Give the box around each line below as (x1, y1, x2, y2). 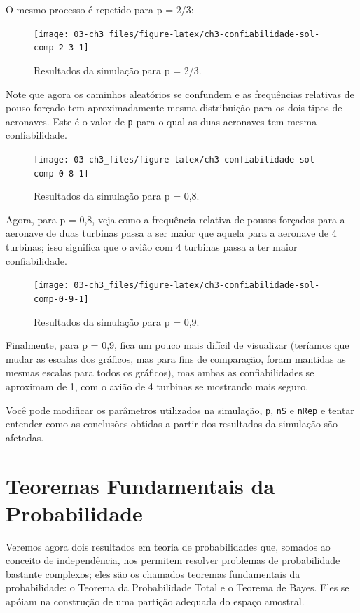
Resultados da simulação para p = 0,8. (34, 188, 200, 203)
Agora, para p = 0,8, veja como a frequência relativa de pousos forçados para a (6, 212, 345, 226)
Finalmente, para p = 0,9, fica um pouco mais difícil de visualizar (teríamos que (6, 338, 349, 352)
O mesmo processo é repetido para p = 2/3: (6, 2, 194, 16)
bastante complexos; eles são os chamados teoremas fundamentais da (6, 566, 300, 581)
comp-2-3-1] (34, 43, 89, 53)
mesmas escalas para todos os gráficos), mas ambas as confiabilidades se (6, 365, 314, 380)
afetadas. (6, 429, 44, 444)
